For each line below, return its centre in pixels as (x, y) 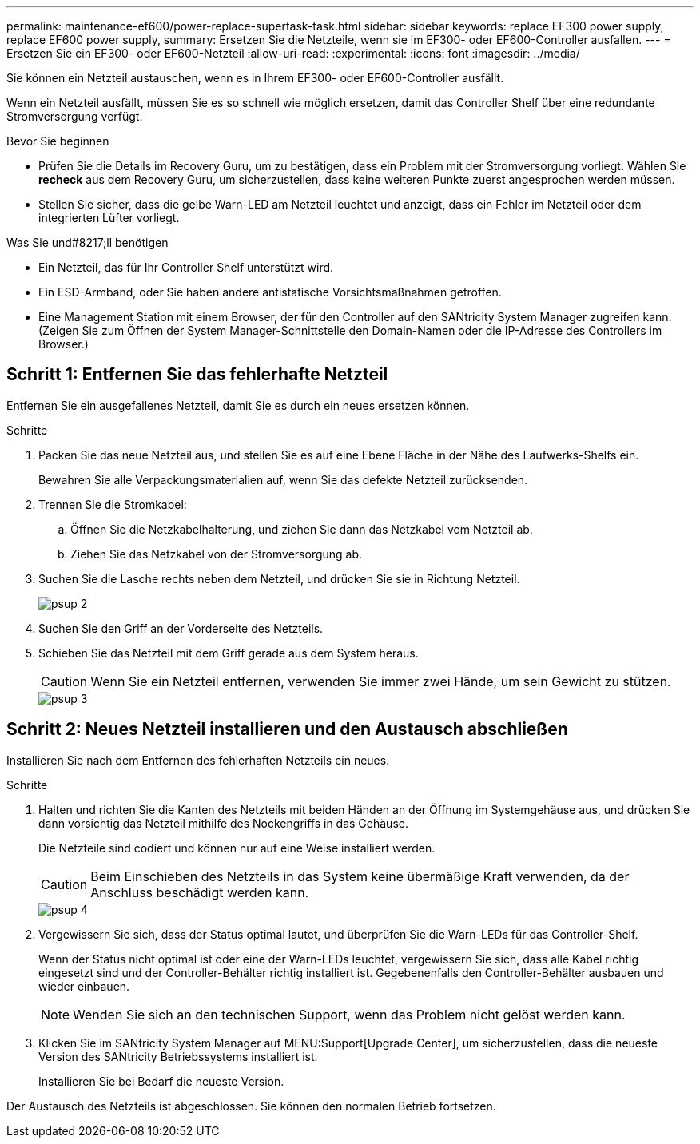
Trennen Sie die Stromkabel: (113, 504)
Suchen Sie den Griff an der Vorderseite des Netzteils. (181, 628)
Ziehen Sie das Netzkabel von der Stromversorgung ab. (217, 554)
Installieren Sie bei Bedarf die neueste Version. (161, 1081)
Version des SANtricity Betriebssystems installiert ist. (178, 1056)
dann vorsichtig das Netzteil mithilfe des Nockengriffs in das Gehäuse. (223, 823)
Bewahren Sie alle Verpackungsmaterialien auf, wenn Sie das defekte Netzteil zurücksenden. (283, 479)
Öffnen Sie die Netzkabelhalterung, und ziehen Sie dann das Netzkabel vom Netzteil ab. (302, 529)
